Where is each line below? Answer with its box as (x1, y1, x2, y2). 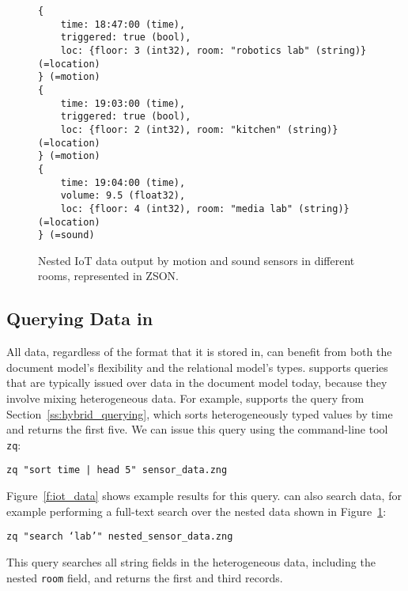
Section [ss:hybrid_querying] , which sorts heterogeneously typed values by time (6, 405, 393, 422)
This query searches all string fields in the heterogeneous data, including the (6, 553, 376, 570)
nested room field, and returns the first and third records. (6, 569, 283, 585)
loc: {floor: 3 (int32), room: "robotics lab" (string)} (60, 44, 367, 56)
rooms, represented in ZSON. (38, 267, 179, 284)
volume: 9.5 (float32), (60, 190, 186, 202)
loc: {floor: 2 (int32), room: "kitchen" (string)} (60, 123, 338, 135)
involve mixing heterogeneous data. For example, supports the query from (6, 389, 365, 406)
